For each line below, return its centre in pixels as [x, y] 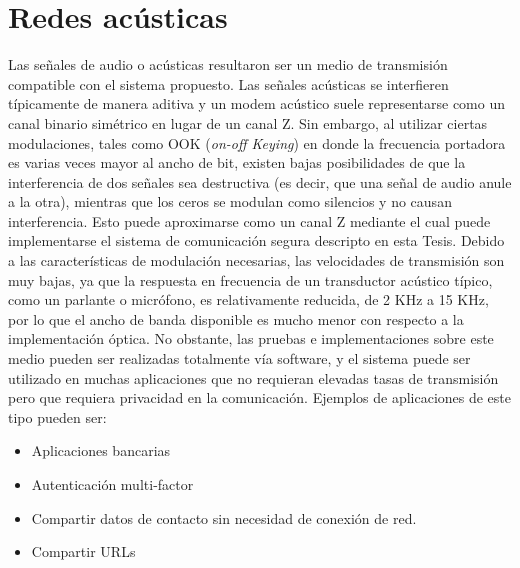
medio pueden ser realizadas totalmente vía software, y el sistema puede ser [239, 358]
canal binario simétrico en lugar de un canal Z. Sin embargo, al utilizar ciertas [248, 122]
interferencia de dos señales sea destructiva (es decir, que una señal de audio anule [260, 181]
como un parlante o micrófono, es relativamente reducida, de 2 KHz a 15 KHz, [248, 299]
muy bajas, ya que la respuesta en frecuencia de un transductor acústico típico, [250, 279]
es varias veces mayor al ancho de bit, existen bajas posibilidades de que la [237, 162]
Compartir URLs [83, 551]
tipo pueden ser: [57, 416]
